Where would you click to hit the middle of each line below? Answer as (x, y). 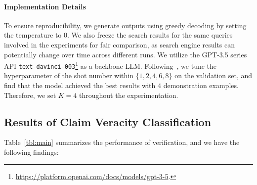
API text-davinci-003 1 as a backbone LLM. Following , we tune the (110, 65)
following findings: (31, 152)
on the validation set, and (214, 75)
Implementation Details (45, 6)
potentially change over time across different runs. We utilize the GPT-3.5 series (126, 54)
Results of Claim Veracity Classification (108, 121)
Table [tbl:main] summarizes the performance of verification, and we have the (122, 142)
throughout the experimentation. (129, 95)
